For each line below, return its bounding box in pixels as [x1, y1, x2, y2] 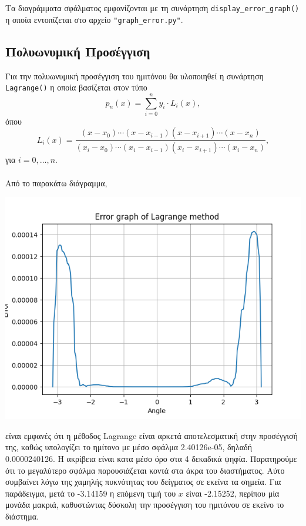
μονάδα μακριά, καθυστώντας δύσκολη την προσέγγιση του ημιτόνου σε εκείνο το [5, 498, 284, 511]
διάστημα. [5, 510, 39, 522]
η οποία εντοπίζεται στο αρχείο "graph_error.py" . [5, 13, 183, 25]
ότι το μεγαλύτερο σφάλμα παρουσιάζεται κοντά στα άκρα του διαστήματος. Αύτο [5, 464, 285, 476]
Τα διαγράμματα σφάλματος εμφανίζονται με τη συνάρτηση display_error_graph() [5, 2, 300, 14]
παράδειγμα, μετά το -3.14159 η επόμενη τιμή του [5, 487, 176, 499]
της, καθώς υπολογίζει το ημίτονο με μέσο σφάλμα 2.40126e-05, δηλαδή [5, 441, 252, 453]
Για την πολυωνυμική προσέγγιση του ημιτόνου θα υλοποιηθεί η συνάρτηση [5, 69, 264, 82]
